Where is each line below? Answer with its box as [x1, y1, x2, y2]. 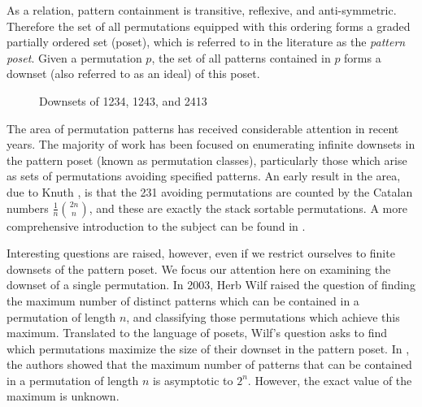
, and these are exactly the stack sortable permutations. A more [89, 199, 407, 216]
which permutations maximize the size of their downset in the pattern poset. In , [7, 340, 410, 357]
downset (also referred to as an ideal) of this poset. [7, 65, 260, 82]
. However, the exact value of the [247, 371, 412, 388]
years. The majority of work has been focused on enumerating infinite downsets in [7, 136, 415, 153]
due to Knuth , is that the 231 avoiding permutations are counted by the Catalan [7, 183, 413, 200]
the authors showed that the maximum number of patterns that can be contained [7, 356, 412, 373]
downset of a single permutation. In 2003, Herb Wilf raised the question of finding [7, 276, 415, 293]
